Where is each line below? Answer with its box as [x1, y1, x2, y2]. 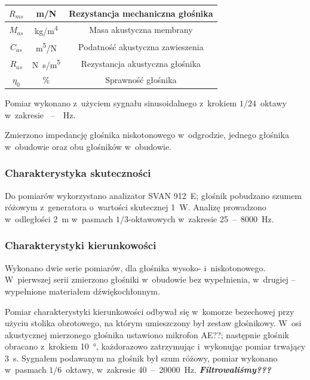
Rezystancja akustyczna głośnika [81, 57, 201, 70]
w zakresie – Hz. [5, 108, 76, 121]
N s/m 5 [32, 57, 61, 71]
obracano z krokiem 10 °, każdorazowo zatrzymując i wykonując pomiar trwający [5, 340, 306, 353]
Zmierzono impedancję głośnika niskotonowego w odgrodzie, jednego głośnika [5, 128, 289, 141]
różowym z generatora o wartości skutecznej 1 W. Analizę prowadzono [5, 201, 266, 213]
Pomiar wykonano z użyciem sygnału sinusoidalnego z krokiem [5, 97, 237, 109]
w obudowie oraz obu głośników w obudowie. [5, 140, 171, 152]
